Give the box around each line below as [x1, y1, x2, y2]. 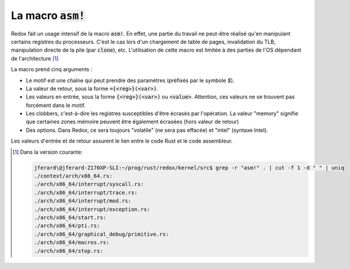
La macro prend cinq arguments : [11, 66, 93, 73]
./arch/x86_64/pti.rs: [33, 223, 100, 229]
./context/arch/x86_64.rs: [33, 173, 113, 179]
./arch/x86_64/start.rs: [33, 214, 106, 221]
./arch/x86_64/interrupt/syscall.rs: [33, 181, 144, 188]
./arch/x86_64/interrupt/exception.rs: [33, 205, 150, 213]
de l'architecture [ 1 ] [11, 55, 59, 62]
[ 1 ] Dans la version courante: [12, 148, 83, 156]
